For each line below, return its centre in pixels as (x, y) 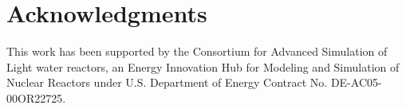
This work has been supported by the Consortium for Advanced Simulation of (197, 51)
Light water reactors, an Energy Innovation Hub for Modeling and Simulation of (203, 66)
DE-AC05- (356, 82)
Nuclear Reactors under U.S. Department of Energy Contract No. (167, 82)
